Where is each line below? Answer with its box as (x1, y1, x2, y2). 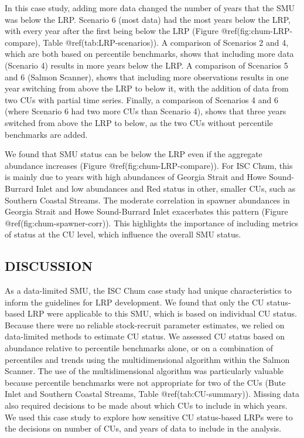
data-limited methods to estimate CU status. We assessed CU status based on (5, 330, 285, 342)
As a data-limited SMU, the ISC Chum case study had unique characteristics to (5, 284, 292, 297)
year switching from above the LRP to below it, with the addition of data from (5, 82, 289, 94)
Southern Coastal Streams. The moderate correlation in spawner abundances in (5, 193, 290, 206)
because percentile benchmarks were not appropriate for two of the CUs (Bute (5, 376, 286, 388)
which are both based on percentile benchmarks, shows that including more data (5, 47, 294, 60)
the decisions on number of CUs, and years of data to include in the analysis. (5, 422, 282, 434)
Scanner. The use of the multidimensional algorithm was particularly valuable (5, 365, 284, 377)
